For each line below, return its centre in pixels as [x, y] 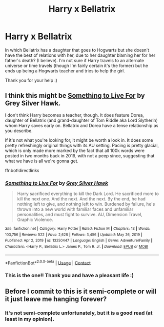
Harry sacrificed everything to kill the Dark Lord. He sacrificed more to [88, 194]
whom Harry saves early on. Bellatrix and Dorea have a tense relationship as [82, 125]
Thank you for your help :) [31, 80]
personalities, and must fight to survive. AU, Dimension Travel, [80, 215]
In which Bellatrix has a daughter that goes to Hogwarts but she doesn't [77, 50]
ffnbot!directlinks [22, 170]
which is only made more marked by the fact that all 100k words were [75, 151]
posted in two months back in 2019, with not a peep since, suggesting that [80, 155]
